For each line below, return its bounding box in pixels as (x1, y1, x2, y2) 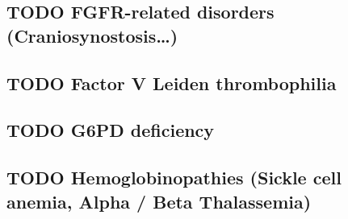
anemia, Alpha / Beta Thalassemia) (6, 188, 312, 213)
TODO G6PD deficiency (6, 118, 215, 143)
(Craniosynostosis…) (6, 23, 178, 48)
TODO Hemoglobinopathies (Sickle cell (6, 165, 342, 190)
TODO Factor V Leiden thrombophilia (6, 70, 337, 95)
